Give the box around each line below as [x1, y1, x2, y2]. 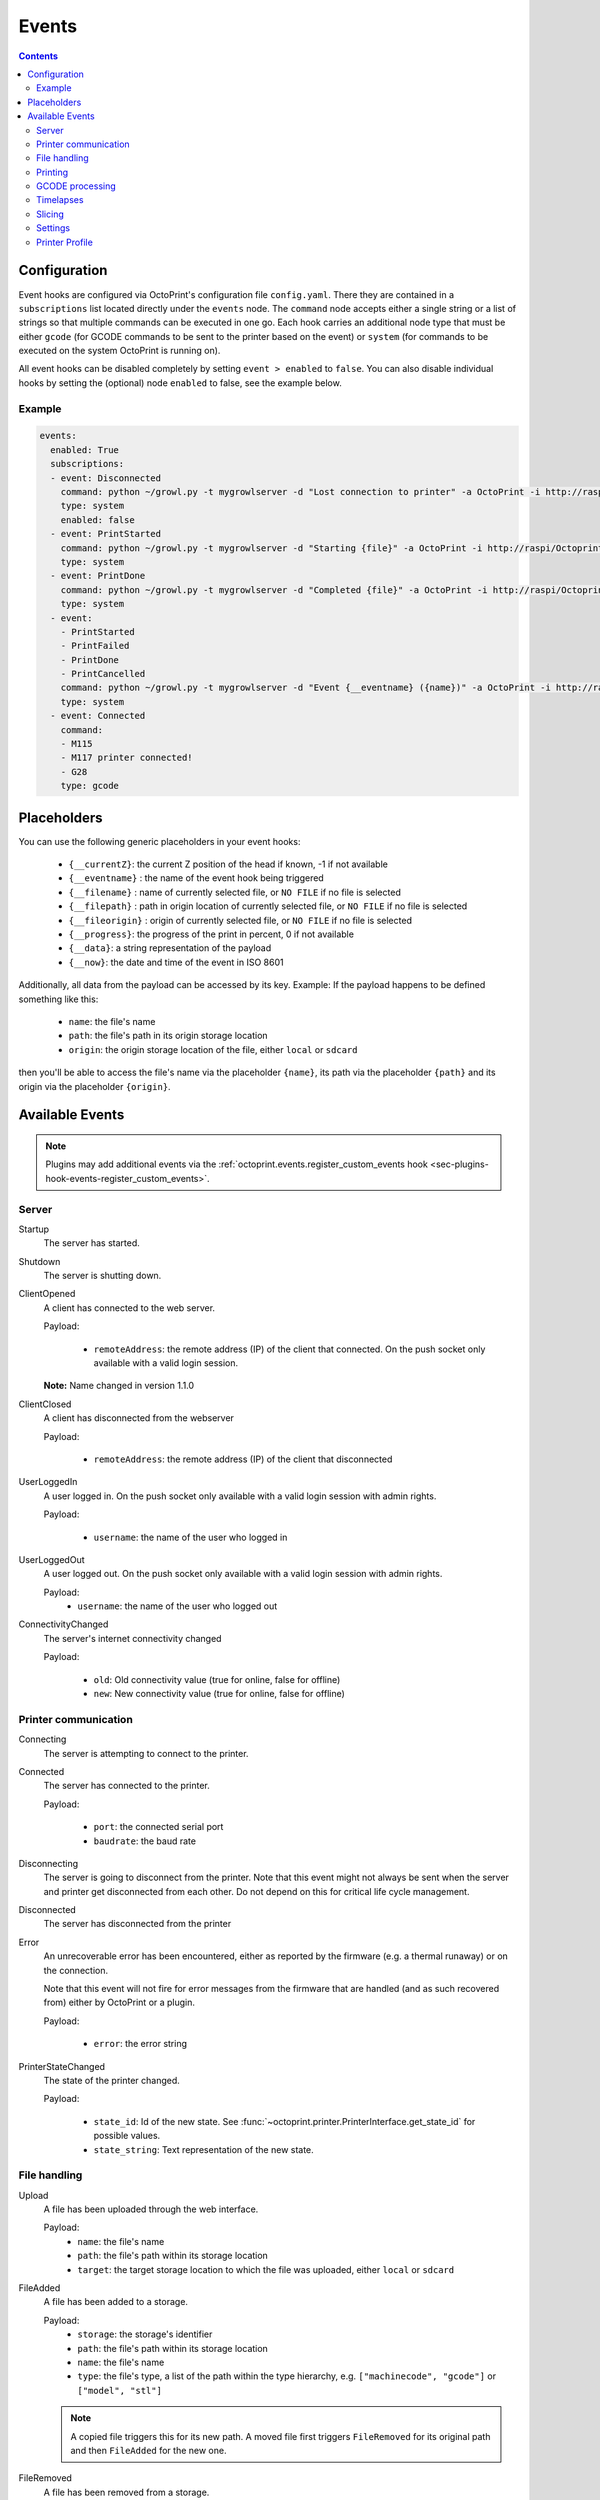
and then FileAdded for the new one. [70, 2444, 227, 2456]
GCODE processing [36, 180, 117, 192]
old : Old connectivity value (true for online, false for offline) [93, 1673, 341, 1685]
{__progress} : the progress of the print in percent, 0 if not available [68, 928, 355, 940]
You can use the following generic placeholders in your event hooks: [18, 835, 301, 847]
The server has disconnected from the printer [43, 1918, 232, 1930]
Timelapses [36, 194, 84, 206]
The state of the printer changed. [43, 2074, 180, 2086]
